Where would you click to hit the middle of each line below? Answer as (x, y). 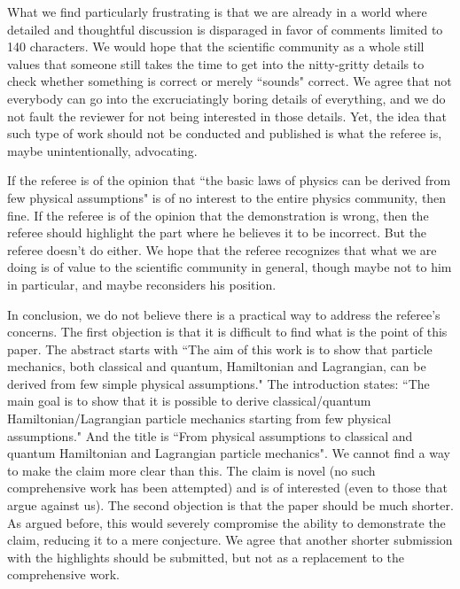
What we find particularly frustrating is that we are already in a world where (217, 12)
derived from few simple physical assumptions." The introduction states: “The (218, 383)
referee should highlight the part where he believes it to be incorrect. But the (217, 232)
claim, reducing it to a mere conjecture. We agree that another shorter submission (230, 540)
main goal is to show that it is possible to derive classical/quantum (189, 401)
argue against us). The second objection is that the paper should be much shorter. (230, 505)
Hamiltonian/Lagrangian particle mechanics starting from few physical (199, 418)
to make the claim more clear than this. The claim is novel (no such (191, 470)
